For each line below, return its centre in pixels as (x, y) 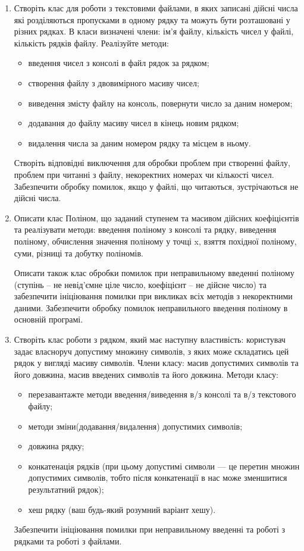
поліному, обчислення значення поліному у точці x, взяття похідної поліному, (155, 241)
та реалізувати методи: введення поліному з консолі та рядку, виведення (145, 229)
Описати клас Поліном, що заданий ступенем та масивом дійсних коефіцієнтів (156, 217)
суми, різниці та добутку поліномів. (79, 253)
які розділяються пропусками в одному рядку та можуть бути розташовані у (152, 19)
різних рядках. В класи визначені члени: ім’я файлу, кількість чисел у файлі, (154, 31)
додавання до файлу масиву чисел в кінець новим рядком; (134, 123)
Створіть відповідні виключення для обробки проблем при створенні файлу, (152, 163)
